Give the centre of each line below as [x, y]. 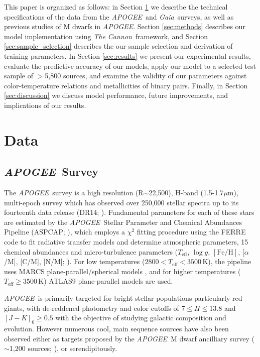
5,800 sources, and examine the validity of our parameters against [146, 76]
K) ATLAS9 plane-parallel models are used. [106, 281]
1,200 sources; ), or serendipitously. [63, 348]
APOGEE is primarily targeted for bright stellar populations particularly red [123, 298]
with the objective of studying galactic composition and [141, 318]
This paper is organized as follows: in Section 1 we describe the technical [116, 7]
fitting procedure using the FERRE [191, 232]
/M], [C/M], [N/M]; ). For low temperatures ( [75, 261]
